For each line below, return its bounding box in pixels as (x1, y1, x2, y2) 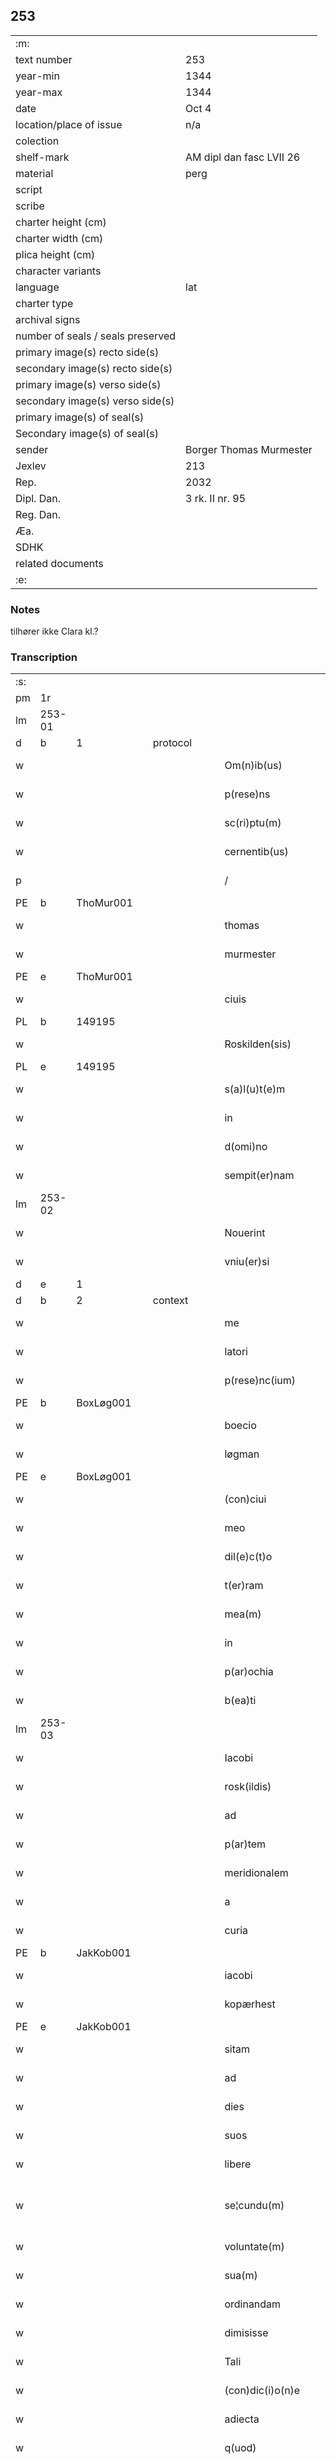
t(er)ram (224, 1579, 264, 1593)
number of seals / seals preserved (15, 329, 177, 343)
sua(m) (224, 2269, 258, 2283)
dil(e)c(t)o (224, 1550, 273, 1564)
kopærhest (224, 1997, 276, 2011)
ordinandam (224, 2297, 282, 2311)
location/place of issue (15, 117, 123, 131)
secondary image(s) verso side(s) (15, 394, 175, 408)
